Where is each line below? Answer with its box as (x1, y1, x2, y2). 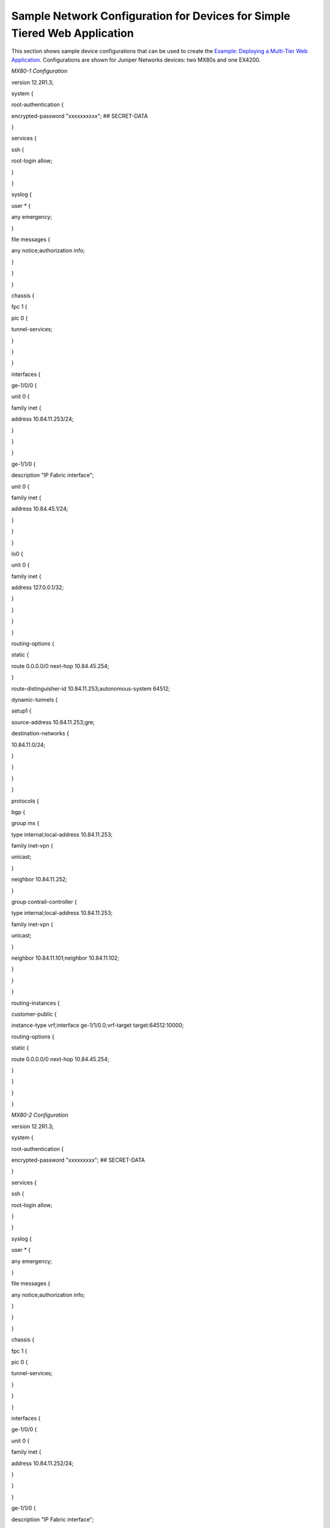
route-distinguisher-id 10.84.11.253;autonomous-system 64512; (11, 685, 170, 692)
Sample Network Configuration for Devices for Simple (11, 9, 290, 23)
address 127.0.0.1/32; (11, 584, 64, 591)
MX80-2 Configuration (11, 1111, 68, 1118)
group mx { (11, 820, 40, 827)
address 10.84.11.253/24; (11, 416, 74, 423)
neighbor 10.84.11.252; (11, 876, 67, 883)
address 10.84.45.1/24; (11, 505, 68, 513)
